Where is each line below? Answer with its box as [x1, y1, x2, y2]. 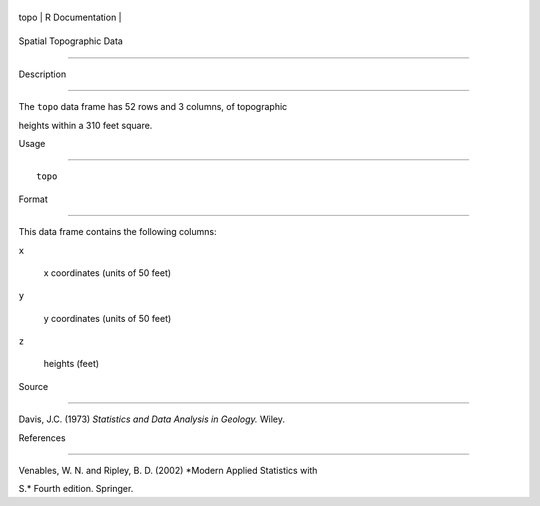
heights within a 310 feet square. [18, 119, 153, 131]
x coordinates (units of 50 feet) [43, 266, 172, 279]
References [18, 431, 66, 444]
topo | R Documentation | [18, 11, 122, 23]
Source [18, 380, 49, 392]
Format [18, 193, 49, 205]
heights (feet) [43, 358, 100, 370]
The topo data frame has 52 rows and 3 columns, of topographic [18, 101, 288, 113]
